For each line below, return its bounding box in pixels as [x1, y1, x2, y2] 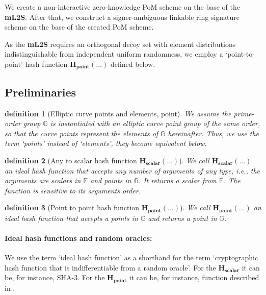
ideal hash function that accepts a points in [5, 212, 138, 223]
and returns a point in [148, 212, 217, 223]
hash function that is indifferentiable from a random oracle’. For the [5, 262, 216, 273]
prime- [233, 108, 254, 118]
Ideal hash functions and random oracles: [5, 233, 152, 243]
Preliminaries [5, 84, 76, 100]
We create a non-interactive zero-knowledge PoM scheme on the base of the [5, 2, 240, 12]
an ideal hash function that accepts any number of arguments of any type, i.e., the [5, 165, 260, 176]
